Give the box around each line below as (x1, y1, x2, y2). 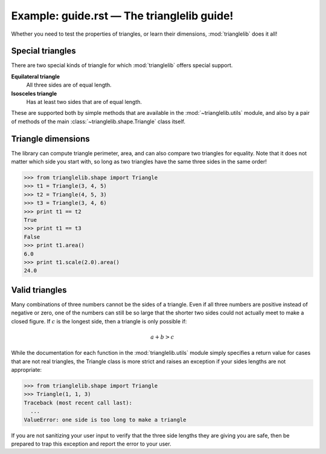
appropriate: (11, 366, 42, 374)
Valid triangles (11, 285, 67, 295)
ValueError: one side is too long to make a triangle (24, 416, 187, 423)
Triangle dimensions (11, 134, 90, 144)
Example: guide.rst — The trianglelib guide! (11, 9, 234, 22)
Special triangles (11, 46, 76, 56)
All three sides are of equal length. (26, 82, 112, 89)
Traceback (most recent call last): (24, 399, 133, 406)
